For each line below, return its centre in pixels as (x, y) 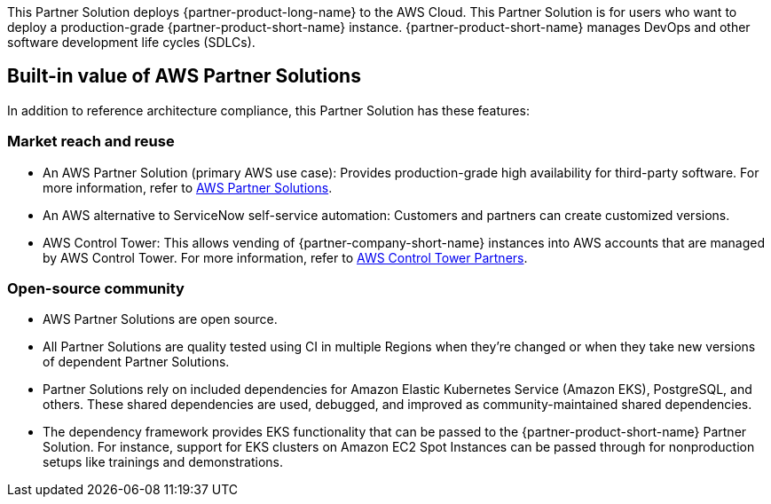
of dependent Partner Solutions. (136, 362)
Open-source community (96, 288)
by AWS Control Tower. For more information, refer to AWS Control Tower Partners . (285, 257)
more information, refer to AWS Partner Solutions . (188, 187)
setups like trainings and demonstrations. (163, 462)
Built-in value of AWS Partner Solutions (184, 76)
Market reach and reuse (91, 142)
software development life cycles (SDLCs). (131, 42)
